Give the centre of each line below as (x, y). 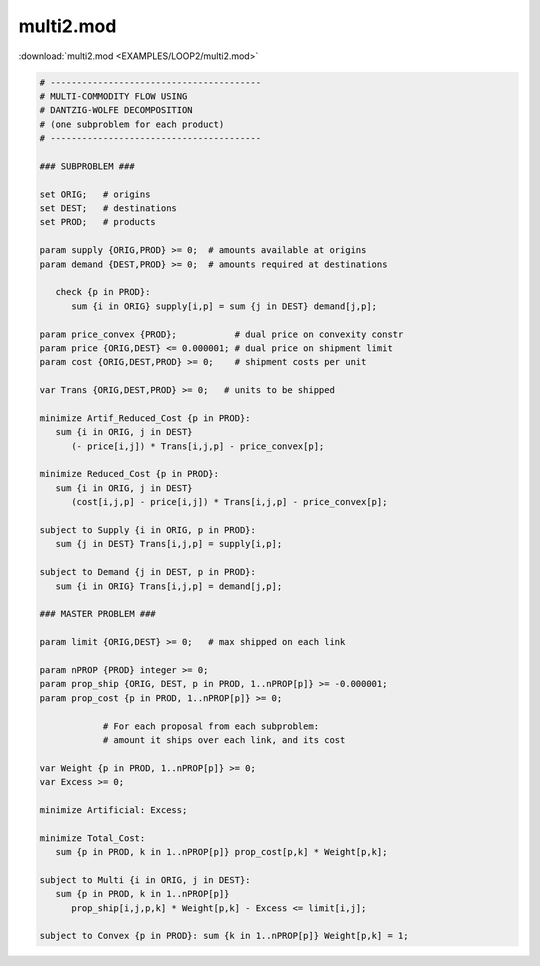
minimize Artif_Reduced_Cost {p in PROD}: (145, 418)
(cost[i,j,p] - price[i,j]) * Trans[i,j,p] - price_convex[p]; (229, 502)
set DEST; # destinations (108, 208)
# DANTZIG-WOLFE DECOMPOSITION (116, 110)
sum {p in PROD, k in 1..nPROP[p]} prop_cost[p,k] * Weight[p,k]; (221, 852)
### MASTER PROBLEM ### (98, 614)
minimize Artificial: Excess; (113, 809)
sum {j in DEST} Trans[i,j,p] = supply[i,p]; (169, 544)
